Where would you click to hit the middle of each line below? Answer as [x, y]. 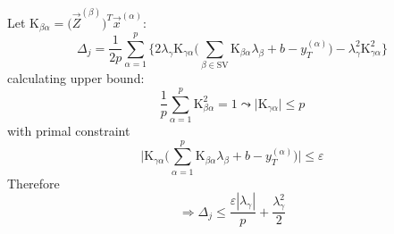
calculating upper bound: [76, 78]
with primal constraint [69, 130]
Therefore [34, 183]
